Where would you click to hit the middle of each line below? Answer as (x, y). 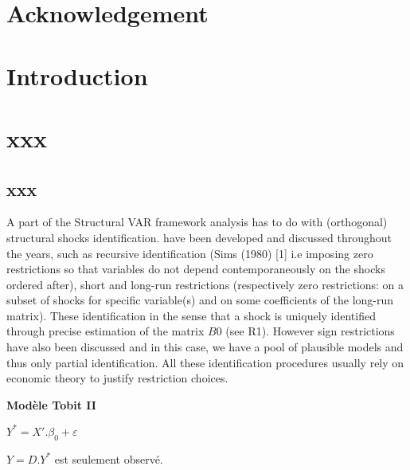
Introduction (77, 75)
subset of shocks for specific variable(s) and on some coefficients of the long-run (200, 300)
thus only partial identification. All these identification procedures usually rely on (205, 362)
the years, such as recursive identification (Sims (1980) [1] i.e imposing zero (190, 253)
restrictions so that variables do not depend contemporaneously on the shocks (196, 269)
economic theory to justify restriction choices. (117, 378)
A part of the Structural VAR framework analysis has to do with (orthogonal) (197, 222)
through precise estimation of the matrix (105, 331)
